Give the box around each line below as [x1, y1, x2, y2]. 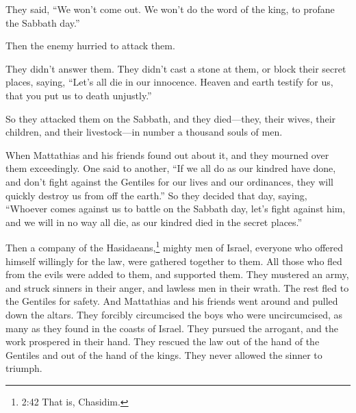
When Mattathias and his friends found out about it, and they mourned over [5, 147, 329, 162]
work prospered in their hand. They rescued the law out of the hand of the [5, 334, 320, 349]
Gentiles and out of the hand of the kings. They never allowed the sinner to [5, 347, 322, 362]
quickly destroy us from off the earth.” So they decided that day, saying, [5, 188, 307, 202]
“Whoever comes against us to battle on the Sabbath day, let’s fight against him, [5, 201, 346, 216]
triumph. [5, 361, 42, 375]
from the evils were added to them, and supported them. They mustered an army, [5, 267, 349, 281]
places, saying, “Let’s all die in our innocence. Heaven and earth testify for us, [5, 75, 333, 89]
